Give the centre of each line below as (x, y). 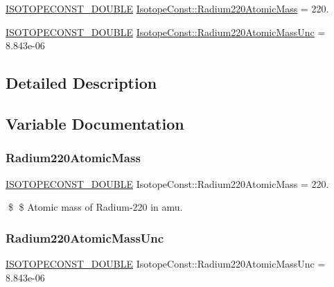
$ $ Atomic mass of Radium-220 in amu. (95, 207)
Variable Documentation (95, 123)
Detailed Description (81, 83)
